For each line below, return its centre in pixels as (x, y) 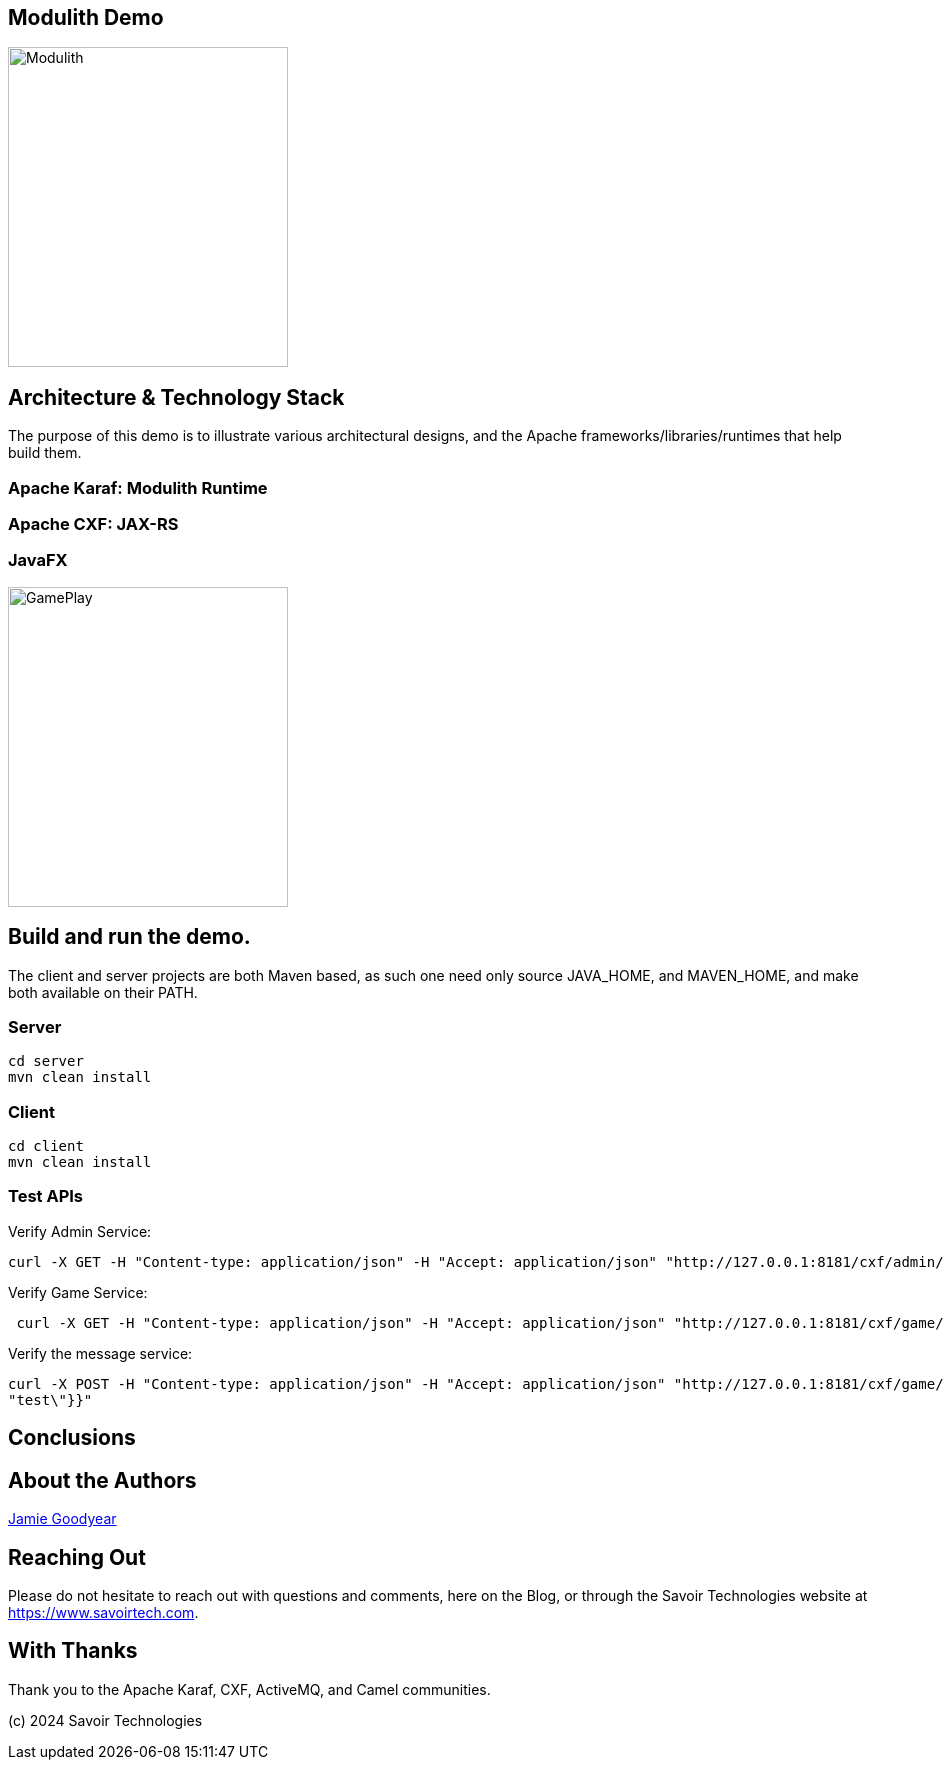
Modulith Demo (86, 17)
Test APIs (45, 1196)
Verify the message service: (100, 1353)
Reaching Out (77, 1557)
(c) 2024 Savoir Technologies (105, 1720)
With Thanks (73, 1651)
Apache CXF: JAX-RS (93, 524)
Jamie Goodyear (62, 1519)
